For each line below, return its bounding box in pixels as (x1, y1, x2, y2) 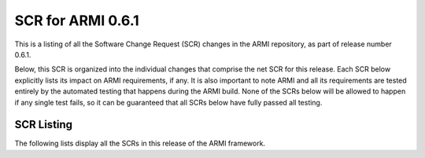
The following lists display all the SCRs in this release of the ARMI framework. (14, 138, 266, 149)
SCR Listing (14, 118, 73, 131)
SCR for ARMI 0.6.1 (14, 12, 139, 29)
